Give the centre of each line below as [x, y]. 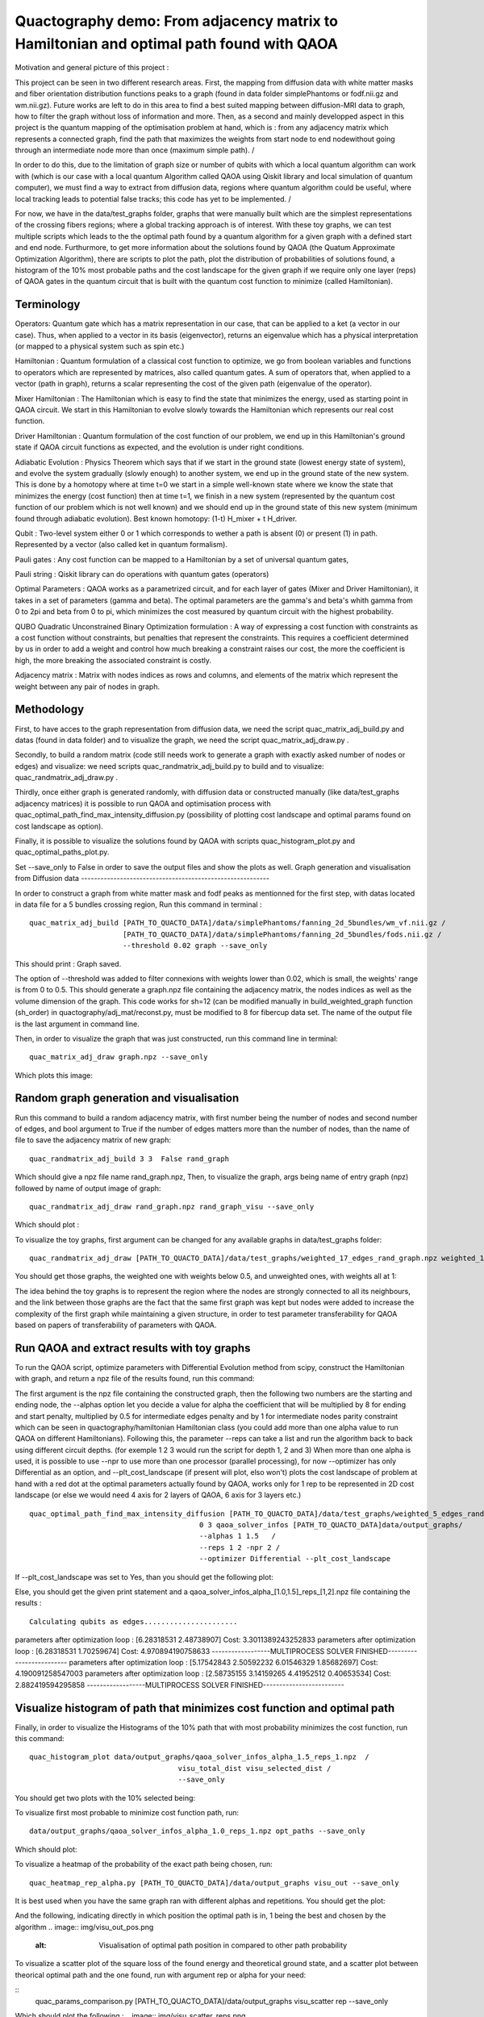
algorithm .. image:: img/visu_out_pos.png [84, 1927]
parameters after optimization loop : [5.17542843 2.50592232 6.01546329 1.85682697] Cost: [223, 1662]
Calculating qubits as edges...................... [134, 1621]
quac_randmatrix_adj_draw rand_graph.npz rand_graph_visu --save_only [172, 1207]
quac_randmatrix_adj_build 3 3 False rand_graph [129, 1159]
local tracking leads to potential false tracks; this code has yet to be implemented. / [153, 198]
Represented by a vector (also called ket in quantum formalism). [121, 545]
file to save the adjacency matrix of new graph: [93, 1140]
